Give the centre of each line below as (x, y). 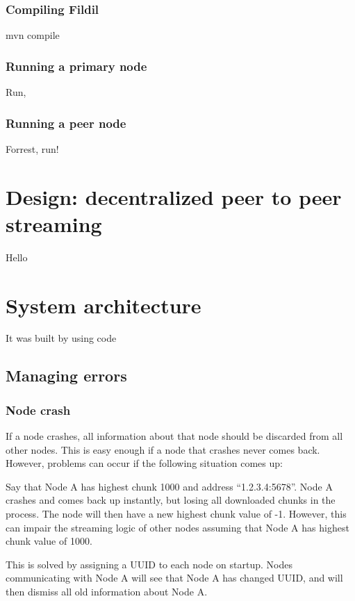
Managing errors (66, 376)
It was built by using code (61, 338)
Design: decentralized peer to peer (174, 196)
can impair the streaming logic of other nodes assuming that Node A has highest (177, 527)
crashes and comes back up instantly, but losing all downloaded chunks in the (171, 500)
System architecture (104, 305)
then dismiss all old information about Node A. (107, 591)
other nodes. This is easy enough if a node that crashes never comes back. (163, 449)
